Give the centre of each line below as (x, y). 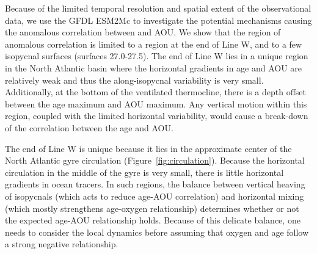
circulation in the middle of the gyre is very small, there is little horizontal (144, 172)
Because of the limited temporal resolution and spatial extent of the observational (158, 8)
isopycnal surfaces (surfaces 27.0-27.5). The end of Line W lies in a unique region (157, 56)
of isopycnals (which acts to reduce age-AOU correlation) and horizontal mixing (155, 196)
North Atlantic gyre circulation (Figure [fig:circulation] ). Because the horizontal (155, 160)
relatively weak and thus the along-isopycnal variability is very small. (134, 80)
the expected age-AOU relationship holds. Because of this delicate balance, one (153, 220)
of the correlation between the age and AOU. (89, 127)
